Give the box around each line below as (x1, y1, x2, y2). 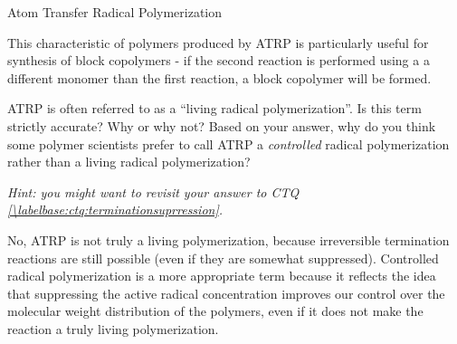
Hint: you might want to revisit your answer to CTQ (7, 182, 300, 201)
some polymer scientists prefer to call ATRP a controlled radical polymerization (7, 134, 450, 153)
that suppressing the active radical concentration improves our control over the (7, 283, 445, 302)
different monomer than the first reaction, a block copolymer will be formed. (7, 68, 432, 87)
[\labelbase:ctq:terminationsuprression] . (7, 200, 224, 219)
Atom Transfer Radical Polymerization (7, 3, 223, 21)
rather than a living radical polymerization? (7, 152, 251, 171)
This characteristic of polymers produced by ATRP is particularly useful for (7, 33, 429, 52)
